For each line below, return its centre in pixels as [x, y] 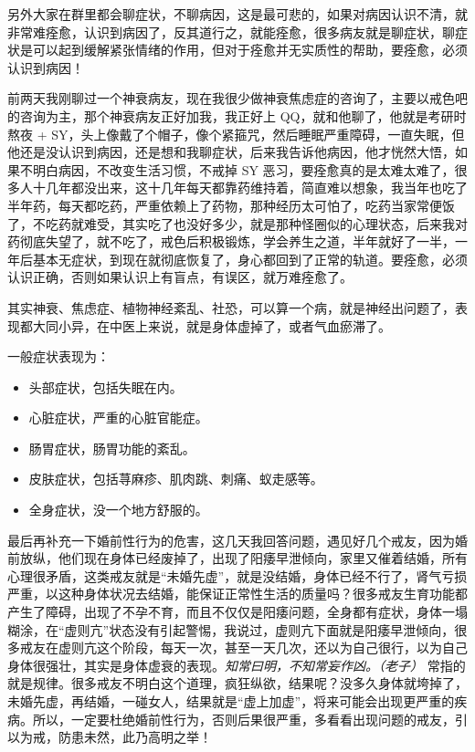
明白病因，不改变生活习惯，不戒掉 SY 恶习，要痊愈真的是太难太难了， [243, 169]
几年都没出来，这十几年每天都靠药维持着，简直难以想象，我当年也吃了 [256, 188]
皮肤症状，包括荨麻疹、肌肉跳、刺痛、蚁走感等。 [176, 479]
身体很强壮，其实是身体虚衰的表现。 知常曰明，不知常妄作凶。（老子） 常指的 [237, 665]
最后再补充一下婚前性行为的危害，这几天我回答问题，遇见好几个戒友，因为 [231, 540]
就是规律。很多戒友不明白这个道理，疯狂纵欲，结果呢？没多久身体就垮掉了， [237, 683]
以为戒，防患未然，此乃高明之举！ [110, 737]
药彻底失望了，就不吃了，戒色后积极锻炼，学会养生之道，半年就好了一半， [231, 241]
